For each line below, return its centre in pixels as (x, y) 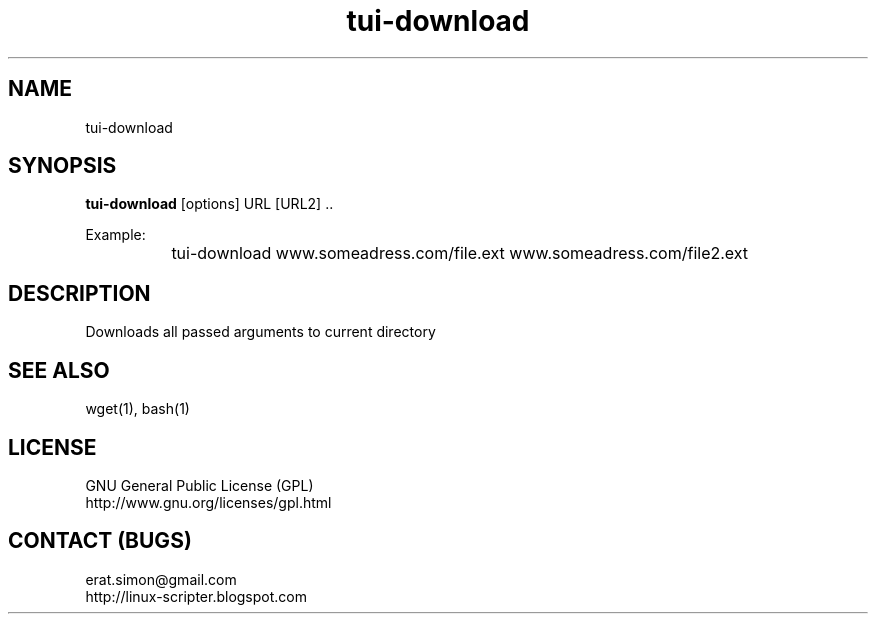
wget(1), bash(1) (137, 409)
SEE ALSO (59, 370)
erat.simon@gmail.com (161, 579)
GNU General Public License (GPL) (199, 485)
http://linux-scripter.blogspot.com (196, 596)
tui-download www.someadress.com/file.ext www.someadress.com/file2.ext (460, 253)
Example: (115, 235)
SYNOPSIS (62, 166)
